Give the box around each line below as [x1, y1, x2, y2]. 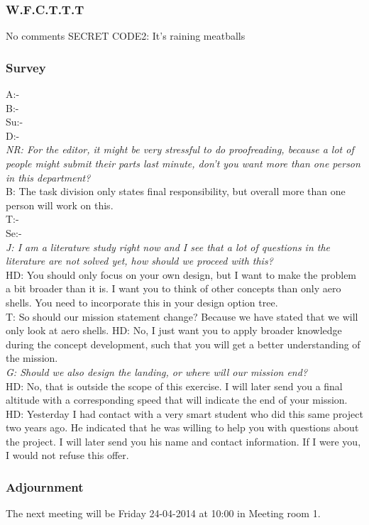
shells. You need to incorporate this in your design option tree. [6, 294, 278, 309]
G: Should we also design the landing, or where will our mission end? [6, 364, 308, 379]
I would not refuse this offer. [6, 448, 129, 463]
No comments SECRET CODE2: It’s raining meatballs [6, 28, 246, 43]
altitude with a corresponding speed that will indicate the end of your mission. [6, 392, 348, 407]
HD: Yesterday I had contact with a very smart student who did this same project [6, 406, 363, 421]
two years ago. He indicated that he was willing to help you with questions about [6, 420, 359, 435]
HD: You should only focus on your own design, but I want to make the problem [6, 267, 357, 282]
